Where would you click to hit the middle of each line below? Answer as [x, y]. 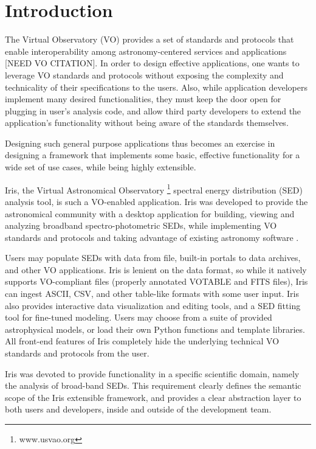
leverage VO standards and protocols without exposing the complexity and [144, 75]
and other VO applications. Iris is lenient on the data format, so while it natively [156, 269]
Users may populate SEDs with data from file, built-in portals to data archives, [153, 258]
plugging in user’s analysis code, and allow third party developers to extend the [153, 110]
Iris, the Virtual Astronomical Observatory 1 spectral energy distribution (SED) [154, 189]
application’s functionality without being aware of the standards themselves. [147, 123]
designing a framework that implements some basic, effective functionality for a [153, 155]
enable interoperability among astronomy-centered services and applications [146, 51]
